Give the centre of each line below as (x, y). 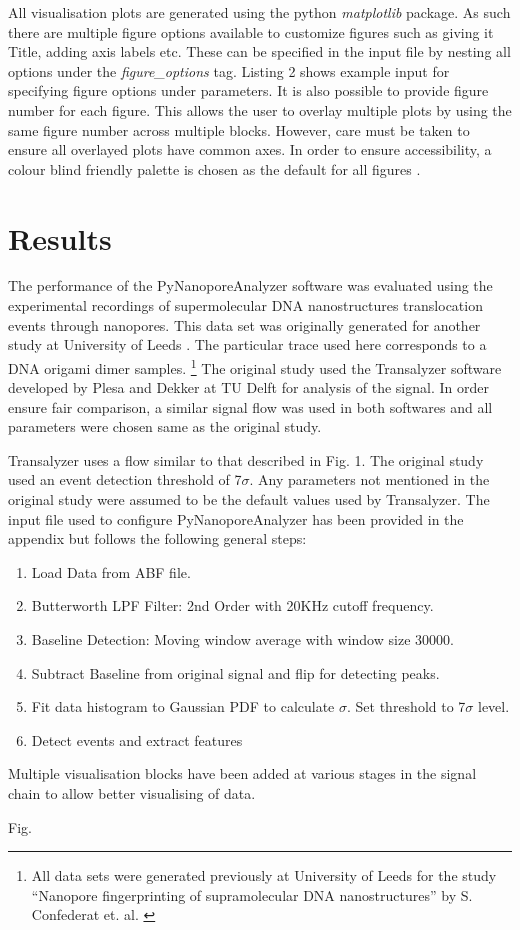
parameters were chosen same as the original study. (165, 426)
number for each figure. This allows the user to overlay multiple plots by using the (260, 109)
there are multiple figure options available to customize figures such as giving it (251, 31)
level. (494, 706)
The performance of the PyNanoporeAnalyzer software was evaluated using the (250, 285)
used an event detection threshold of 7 (125, 479)
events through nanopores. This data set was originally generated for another (244, 324)
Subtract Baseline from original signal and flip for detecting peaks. (235, 672)
